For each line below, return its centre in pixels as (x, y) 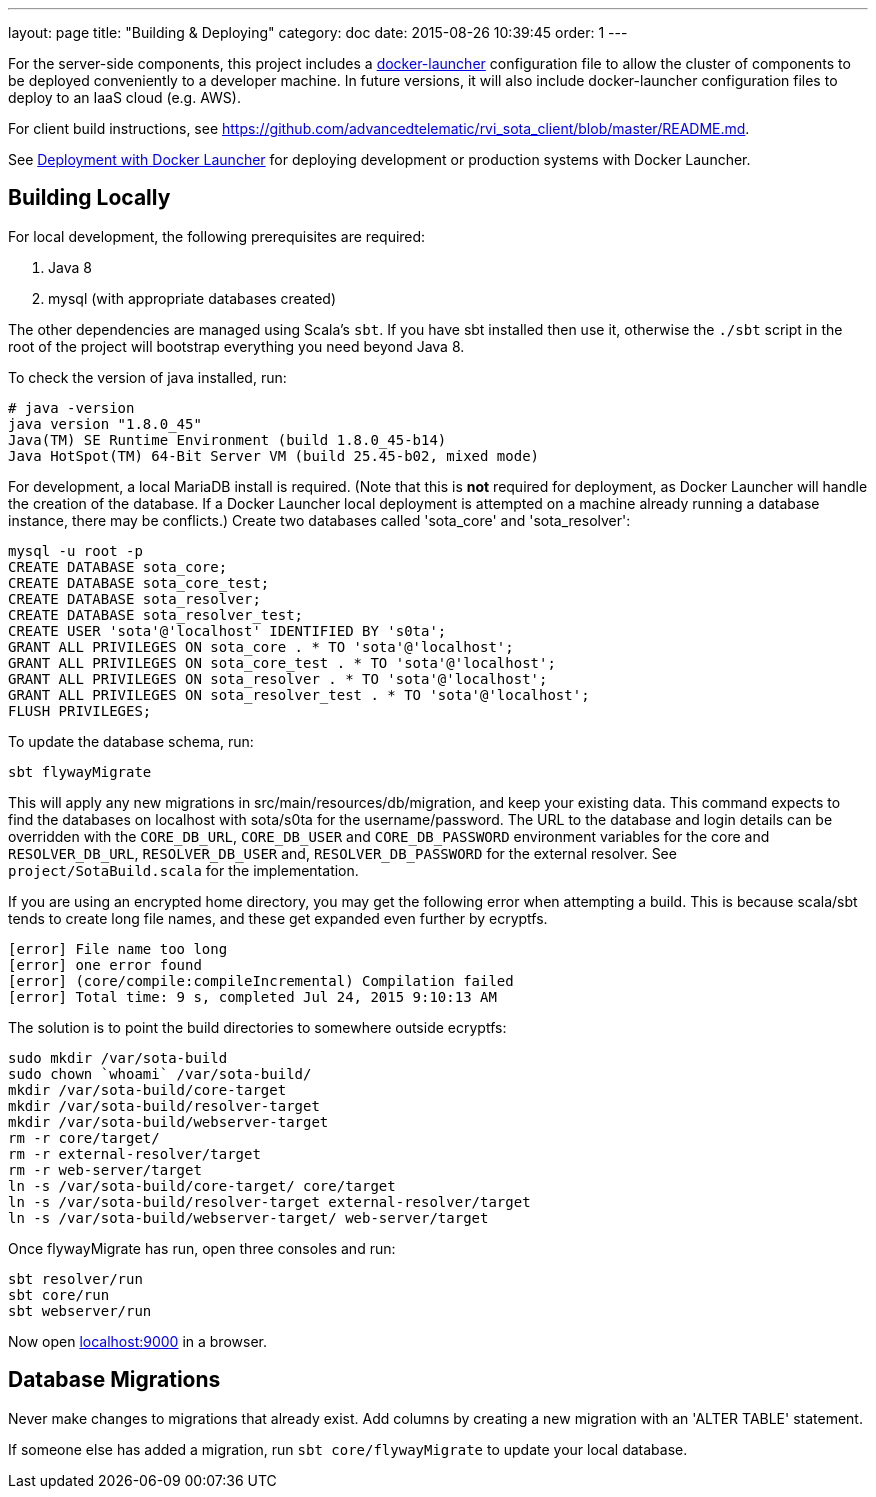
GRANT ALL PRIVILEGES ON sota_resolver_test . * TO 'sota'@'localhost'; (299, 694)
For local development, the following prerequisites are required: (217, 236)
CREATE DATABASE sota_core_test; (139, 582)
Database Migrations (114, 1380)
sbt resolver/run (75, 1278)
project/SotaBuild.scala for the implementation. (183, 870)
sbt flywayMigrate (80, 771)
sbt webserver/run (80, 1310)
